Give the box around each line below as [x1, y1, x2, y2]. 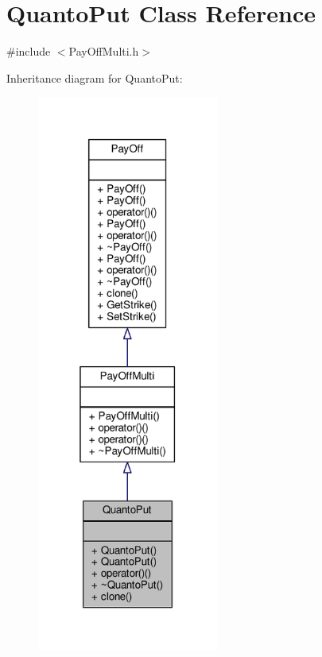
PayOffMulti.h [68, 43, 139, 60]
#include [6, 43, 51, 60]
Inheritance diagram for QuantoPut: [6, 69, 183, 86]
